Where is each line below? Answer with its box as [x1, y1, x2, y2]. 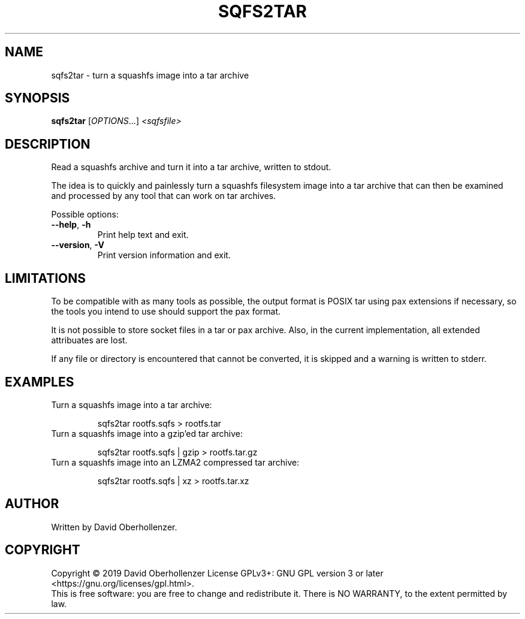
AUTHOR [5, 496, 59, 512]
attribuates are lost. [51, 335, 128, 346]
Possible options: [51, 209, 119, 220]
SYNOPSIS [5, 90, 70, 106]
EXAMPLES [5, 374, 74, 389]
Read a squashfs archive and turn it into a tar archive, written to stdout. [51, 162, 331, 173]
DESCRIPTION [5, 136, 90, 152]
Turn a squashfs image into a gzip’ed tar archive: [51, 428, 243, 439]
